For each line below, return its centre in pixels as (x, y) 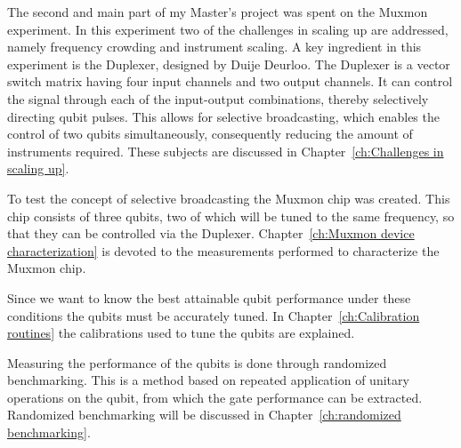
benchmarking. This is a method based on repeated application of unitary (208, 380)
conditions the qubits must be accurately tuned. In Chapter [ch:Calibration (214, 315)
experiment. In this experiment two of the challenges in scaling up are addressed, (228, 29)
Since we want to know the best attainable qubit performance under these (209, 297)
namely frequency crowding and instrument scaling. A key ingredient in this (214, 47)
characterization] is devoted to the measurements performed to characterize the (223, 250)
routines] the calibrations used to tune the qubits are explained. (181, 333)
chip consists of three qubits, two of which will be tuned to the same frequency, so (231, 216)
